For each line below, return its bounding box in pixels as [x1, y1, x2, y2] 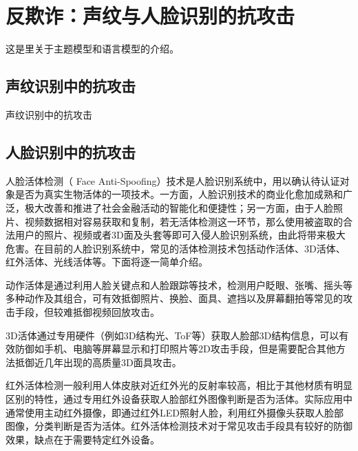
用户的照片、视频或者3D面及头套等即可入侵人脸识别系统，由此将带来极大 [14, 228, 346, 242]
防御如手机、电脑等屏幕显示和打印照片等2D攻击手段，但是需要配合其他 [14, 341, 336, 356]
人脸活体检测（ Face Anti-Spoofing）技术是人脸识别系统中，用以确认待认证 [6, 173, 340, 188]
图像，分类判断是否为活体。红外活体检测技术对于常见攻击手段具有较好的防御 [6, 419, 352, 433]
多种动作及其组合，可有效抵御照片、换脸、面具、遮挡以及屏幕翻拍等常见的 [6, 291, 343, 305]
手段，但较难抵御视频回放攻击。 [14, 305, 160, 319]
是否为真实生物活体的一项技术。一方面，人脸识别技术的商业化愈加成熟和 [14, 187, 343, 201]
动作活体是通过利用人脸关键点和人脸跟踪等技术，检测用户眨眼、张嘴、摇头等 [6, 277, 352, 292]
